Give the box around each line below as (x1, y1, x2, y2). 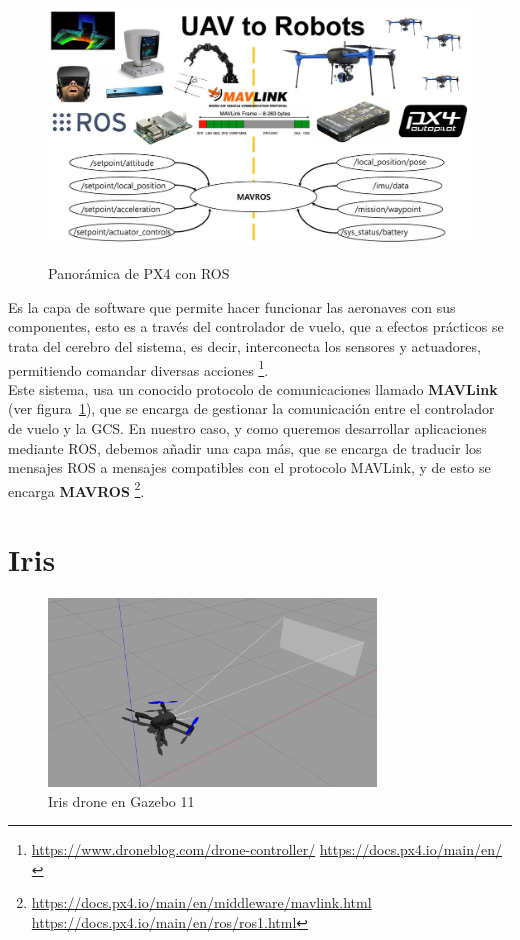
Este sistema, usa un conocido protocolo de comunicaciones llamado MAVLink (8, 378, 498, 399)
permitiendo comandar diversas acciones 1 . (8, 356, 269, 380)
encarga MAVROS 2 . (8, 477, 145, 501)
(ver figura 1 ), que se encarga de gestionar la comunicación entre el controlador (8, 398, 495, 419)
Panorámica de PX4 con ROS (48, 263, 230, 284)
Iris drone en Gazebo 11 (48, 790, 195, 811)
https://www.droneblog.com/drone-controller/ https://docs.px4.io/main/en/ (31, 839, 503, 860)
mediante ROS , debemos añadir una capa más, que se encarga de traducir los (8, 437, 482, 458)
